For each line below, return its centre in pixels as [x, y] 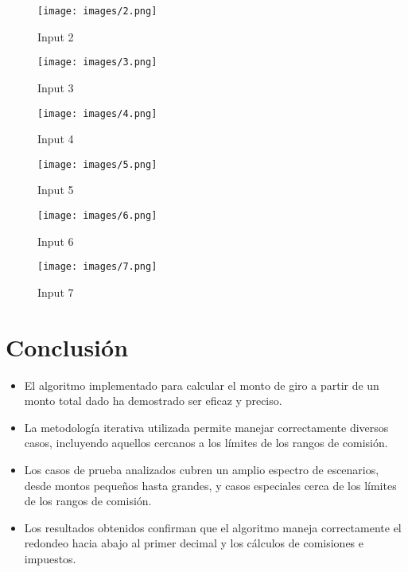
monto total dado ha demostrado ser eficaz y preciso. [153, 401]
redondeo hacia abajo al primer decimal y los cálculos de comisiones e [194, 543]
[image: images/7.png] [97, 267]
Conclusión [67, 346]
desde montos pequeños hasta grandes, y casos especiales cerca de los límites [210, 485]
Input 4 [56, 139]
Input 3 [56, 87]
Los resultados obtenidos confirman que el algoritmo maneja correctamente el [213, 527]
